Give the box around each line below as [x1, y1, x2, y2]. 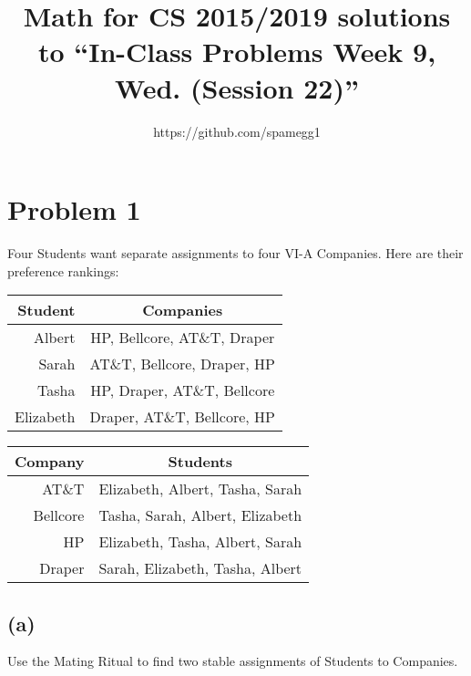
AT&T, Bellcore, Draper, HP [89, 353, 275, 375]
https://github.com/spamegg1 [153, 121, 321, 140]
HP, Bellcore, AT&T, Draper [90, 327, 275, 348]
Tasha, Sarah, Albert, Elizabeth [98, 504, 302, 526]
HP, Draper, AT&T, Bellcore [90, 380, 275, 401]
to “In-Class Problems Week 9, [37, 33, 436, 70]
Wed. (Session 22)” [115, 68, 359, 106]
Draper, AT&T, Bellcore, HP [89, 406, 275, 428]
